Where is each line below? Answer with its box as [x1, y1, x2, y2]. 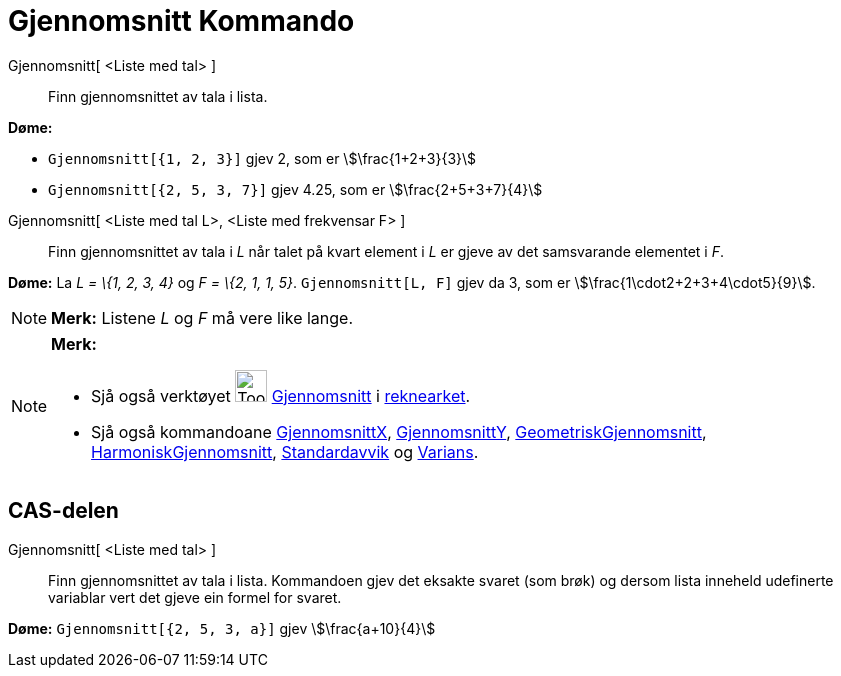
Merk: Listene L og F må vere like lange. [51, 307, 354, 328]
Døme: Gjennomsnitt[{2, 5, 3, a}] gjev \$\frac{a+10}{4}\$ [8, 619, 436, 637]
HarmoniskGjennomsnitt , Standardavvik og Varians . [91, 441, 479, 462]
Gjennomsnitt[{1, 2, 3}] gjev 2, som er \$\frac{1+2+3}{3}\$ [48, 149, 477, 167]
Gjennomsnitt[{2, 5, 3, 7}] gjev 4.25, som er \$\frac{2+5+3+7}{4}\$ [48, 180, 543, 198]
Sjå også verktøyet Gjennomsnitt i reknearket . [91, 385, 471, 406]
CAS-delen [8, 498, 119, 524]
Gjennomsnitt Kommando [8, 4, 355, 38]
